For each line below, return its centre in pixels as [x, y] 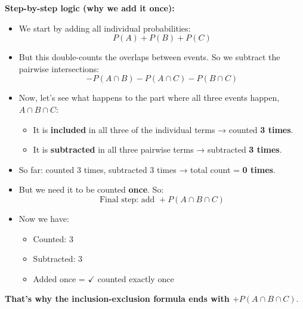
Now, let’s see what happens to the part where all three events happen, [149, 98]
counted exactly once [136, 278]
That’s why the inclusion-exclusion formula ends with [117, 299]
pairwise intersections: [59, 68]
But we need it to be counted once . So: [91, 189]
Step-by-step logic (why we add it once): [90, 8]
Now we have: [44, 218]
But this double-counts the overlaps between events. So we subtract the [149, 57]
